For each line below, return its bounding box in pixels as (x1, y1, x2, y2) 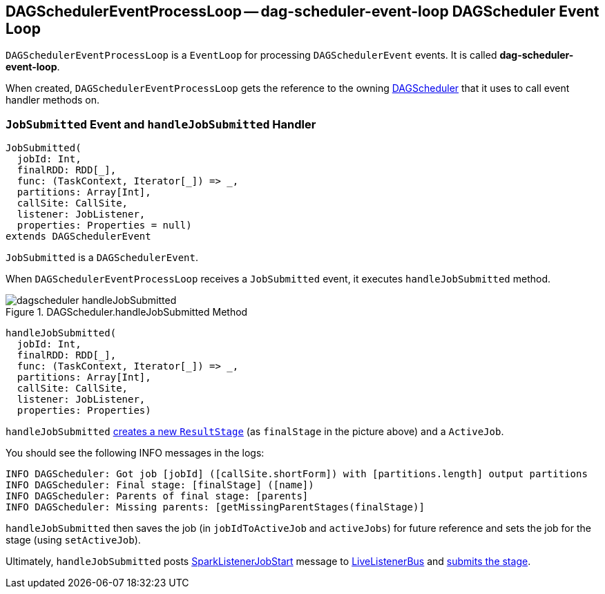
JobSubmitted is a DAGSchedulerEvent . (6, 251, 198, 264)
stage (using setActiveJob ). (6, 534, 141, 546)
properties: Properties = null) (17, 220, 192, 231)
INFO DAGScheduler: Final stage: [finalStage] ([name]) (6, 479, 314, 491)
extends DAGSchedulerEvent (6, 231, 151, 242)
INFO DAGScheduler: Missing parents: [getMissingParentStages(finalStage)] (6, 501, 425, 513)
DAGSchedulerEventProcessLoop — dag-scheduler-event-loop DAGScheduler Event (6, 3, 599, 20)
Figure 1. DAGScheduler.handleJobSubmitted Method (6, 306, 248, 318)
